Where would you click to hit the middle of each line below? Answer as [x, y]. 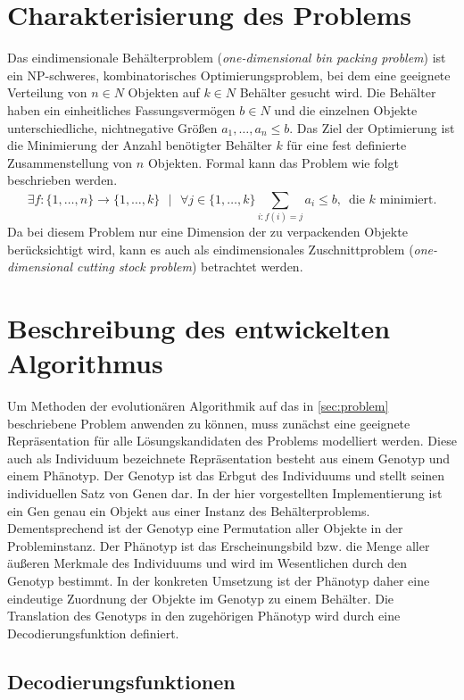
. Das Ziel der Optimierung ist [372, 127]
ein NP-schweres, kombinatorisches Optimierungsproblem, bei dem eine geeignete [229, 75]
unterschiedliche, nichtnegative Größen [112, 127]
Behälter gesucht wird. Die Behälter [338, 92]
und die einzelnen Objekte [346, 109]
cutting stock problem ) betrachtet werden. [190, 267]
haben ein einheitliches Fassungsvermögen [121, 109]
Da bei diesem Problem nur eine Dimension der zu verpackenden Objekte [207, 231]
